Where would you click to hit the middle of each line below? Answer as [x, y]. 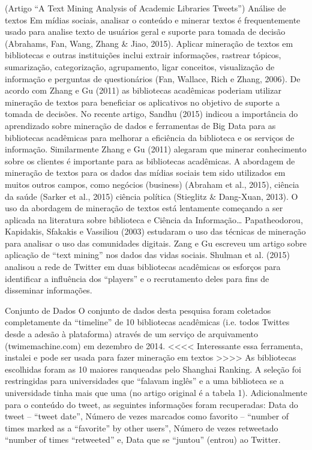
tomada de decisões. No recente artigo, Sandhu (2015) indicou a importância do [151, 114]
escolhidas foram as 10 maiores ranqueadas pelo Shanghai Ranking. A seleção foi [153, 369]
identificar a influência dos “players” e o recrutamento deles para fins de [137, 278]
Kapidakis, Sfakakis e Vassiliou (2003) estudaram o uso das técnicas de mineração [155, 231]
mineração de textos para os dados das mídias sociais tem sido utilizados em [145, 172]
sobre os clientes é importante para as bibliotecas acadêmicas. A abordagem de [150, 160]
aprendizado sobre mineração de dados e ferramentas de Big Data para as [140, 125]
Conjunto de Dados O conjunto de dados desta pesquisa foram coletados [138, 310]
